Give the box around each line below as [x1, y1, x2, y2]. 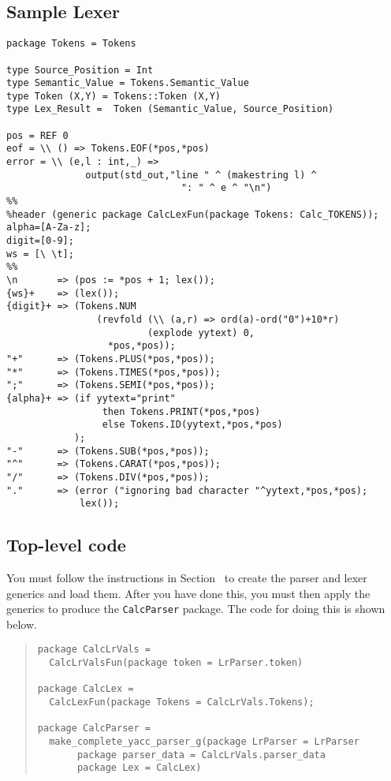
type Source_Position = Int [6, 64, 154, 76]
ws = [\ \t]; [6, 248, 74, 260]
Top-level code [6, 532, 126, 557]
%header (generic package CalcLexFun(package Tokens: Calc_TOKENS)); [6, 208, 379, 220]
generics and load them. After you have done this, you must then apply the [6, 585, 371, 601]
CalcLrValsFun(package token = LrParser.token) [49, 657, 303, 669]
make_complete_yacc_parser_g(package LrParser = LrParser [49, 736, 359, 748]
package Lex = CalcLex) [76, 762, 202, 774]
